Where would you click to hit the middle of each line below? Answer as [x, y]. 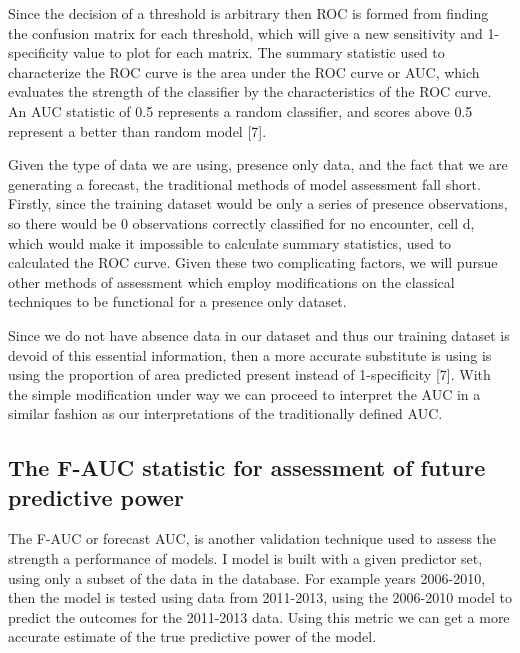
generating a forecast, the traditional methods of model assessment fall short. [244, 183]
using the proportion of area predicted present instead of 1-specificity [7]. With [249, 374]
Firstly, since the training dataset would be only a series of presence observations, [258, 203]
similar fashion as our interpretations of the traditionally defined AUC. [225, 413]
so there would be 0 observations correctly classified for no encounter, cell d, [241, 222]
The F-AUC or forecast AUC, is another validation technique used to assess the [252, 538]
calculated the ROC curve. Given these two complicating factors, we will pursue [253, 262]
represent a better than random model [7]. [137, 130]
